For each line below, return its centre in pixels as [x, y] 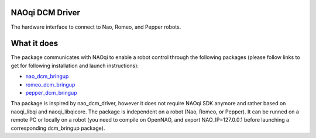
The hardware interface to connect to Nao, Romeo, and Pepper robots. [96, 27]
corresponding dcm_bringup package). [58, 128]
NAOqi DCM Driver [45, 13]
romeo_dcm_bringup [50, 84]
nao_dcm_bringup [47, 77]
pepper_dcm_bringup [51, 92]
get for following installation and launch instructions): [75, 65]
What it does [35, 44]
